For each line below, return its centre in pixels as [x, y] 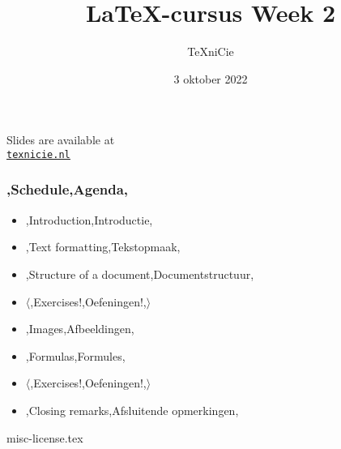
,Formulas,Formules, [75, 355]
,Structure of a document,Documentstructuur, [140, 274]
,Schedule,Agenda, [68, 189]
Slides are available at [61, 140]
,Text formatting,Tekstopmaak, [103, 247]
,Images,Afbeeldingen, [80, 329]
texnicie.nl [38, 154]
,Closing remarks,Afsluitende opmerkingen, [132, 410]
